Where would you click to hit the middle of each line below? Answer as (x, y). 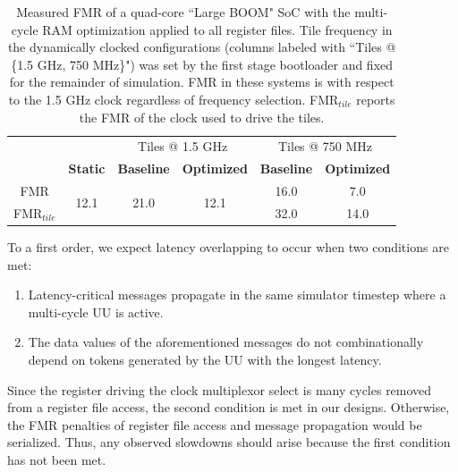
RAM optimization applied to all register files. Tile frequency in (217, 29)
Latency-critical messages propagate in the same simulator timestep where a (237, 295)
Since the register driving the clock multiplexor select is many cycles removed (220, 389)
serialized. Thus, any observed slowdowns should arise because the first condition (229, 442)
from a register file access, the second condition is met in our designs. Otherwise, (229, 407)
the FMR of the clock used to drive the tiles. (202, 117)
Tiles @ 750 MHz (326, 146)
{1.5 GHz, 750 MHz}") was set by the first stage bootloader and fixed (202, 64)
